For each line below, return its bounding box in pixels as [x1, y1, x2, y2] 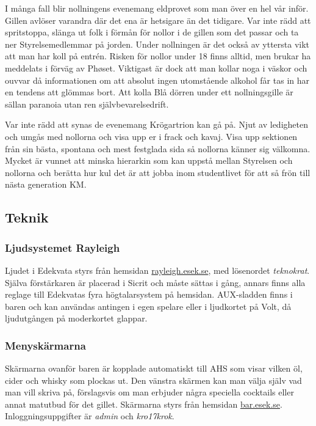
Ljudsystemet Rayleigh [5, 240, 120, 255]
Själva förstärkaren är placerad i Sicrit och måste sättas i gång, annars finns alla [5, 276, 306, 288]
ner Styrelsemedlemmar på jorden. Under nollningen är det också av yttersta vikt [5, 37, 310, 50]
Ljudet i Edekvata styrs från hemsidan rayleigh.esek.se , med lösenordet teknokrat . [5, 263, 310, 276]
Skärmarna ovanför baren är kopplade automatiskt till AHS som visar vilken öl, [5, 362, 303, 375]
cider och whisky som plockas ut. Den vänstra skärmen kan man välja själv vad [5, 373, 302, 386]
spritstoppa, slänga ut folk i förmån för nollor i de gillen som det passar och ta [5, 26, 299, 39]
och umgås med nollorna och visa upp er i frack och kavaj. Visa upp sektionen [5, 130, 298, 142]
